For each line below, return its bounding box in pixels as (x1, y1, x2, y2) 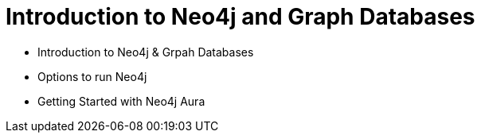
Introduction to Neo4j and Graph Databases (6, 3, 475, 30)
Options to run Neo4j (37, 69, 147, 83)
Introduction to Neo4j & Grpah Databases (37, 44, 254, 59)
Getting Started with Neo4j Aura (37, 94, 205, 108)
